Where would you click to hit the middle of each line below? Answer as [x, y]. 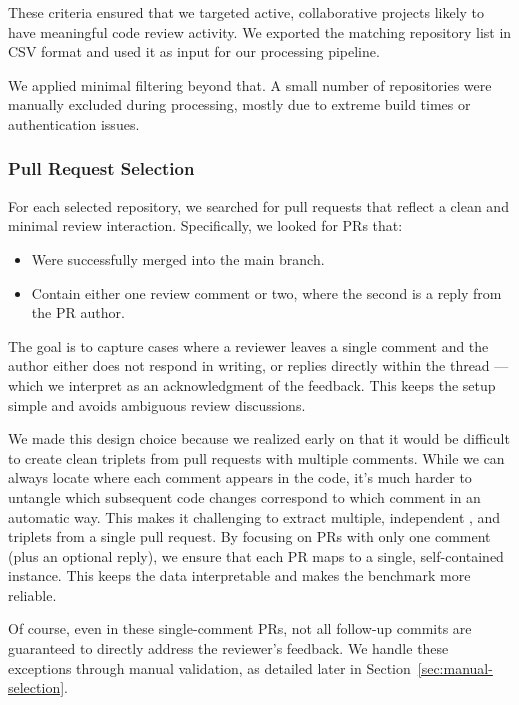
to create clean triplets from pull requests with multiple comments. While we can [256, 457]
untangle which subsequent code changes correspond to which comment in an [244, 496]
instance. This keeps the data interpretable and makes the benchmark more [239, 575]
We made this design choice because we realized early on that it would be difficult [259, 438]
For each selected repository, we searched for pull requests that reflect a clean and [258, 205]
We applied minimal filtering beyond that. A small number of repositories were [250, 84]
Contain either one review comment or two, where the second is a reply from [266, 292]
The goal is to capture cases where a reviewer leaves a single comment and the [248, 345]
